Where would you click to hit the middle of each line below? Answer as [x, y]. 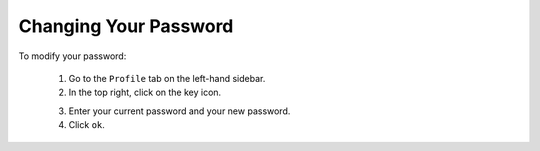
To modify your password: [72, 56]
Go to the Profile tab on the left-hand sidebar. [167, 78]
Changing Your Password [126, 26]
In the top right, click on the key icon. [145, 92]
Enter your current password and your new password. [179, 111]
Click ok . [86, 125]
